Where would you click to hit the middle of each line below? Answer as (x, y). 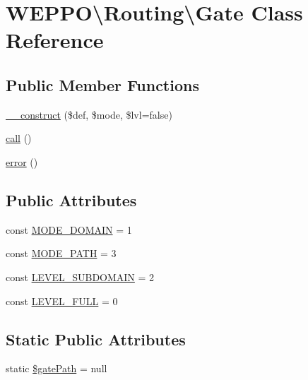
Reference (55, 40)
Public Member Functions (102, 84)
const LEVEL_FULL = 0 (62, 301)
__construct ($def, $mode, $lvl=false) (89, 114)
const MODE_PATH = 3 (61, 253)
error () (22, 161)
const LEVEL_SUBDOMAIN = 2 (80, 277)
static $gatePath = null (57, 368)
